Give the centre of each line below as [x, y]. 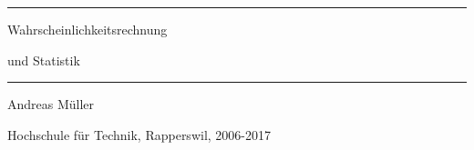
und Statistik [44, 60]
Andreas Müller [51, 104]
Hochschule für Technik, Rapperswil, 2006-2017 [139, 134]
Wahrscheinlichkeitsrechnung [88, 29]
